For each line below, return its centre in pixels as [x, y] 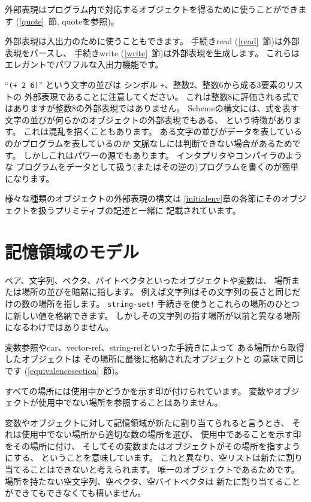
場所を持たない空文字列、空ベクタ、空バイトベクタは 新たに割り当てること [153, 481]
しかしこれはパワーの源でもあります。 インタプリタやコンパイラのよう [163, 155]
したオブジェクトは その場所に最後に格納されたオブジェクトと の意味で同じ [155, 359]
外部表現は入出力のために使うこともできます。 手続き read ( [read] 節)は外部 [153, 41]
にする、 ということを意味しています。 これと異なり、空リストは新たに [146, 457]
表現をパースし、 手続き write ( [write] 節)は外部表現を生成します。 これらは [152, 52]
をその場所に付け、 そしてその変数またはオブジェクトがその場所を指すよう [153, 445]
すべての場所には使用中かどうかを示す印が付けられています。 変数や [140, 390]
